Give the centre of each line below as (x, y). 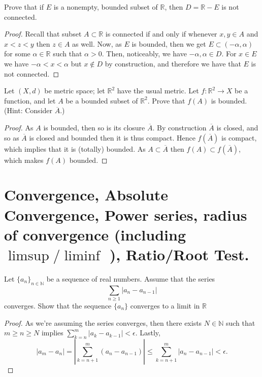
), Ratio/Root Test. (179, 254)
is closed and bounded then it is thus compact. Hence (112, 137)
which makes (24, 160)
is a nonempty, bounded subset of (106, 7)
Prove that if (24, 7)
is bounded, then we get (169, 43)
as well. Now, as (97, 43)
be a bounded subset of (102, 100)
